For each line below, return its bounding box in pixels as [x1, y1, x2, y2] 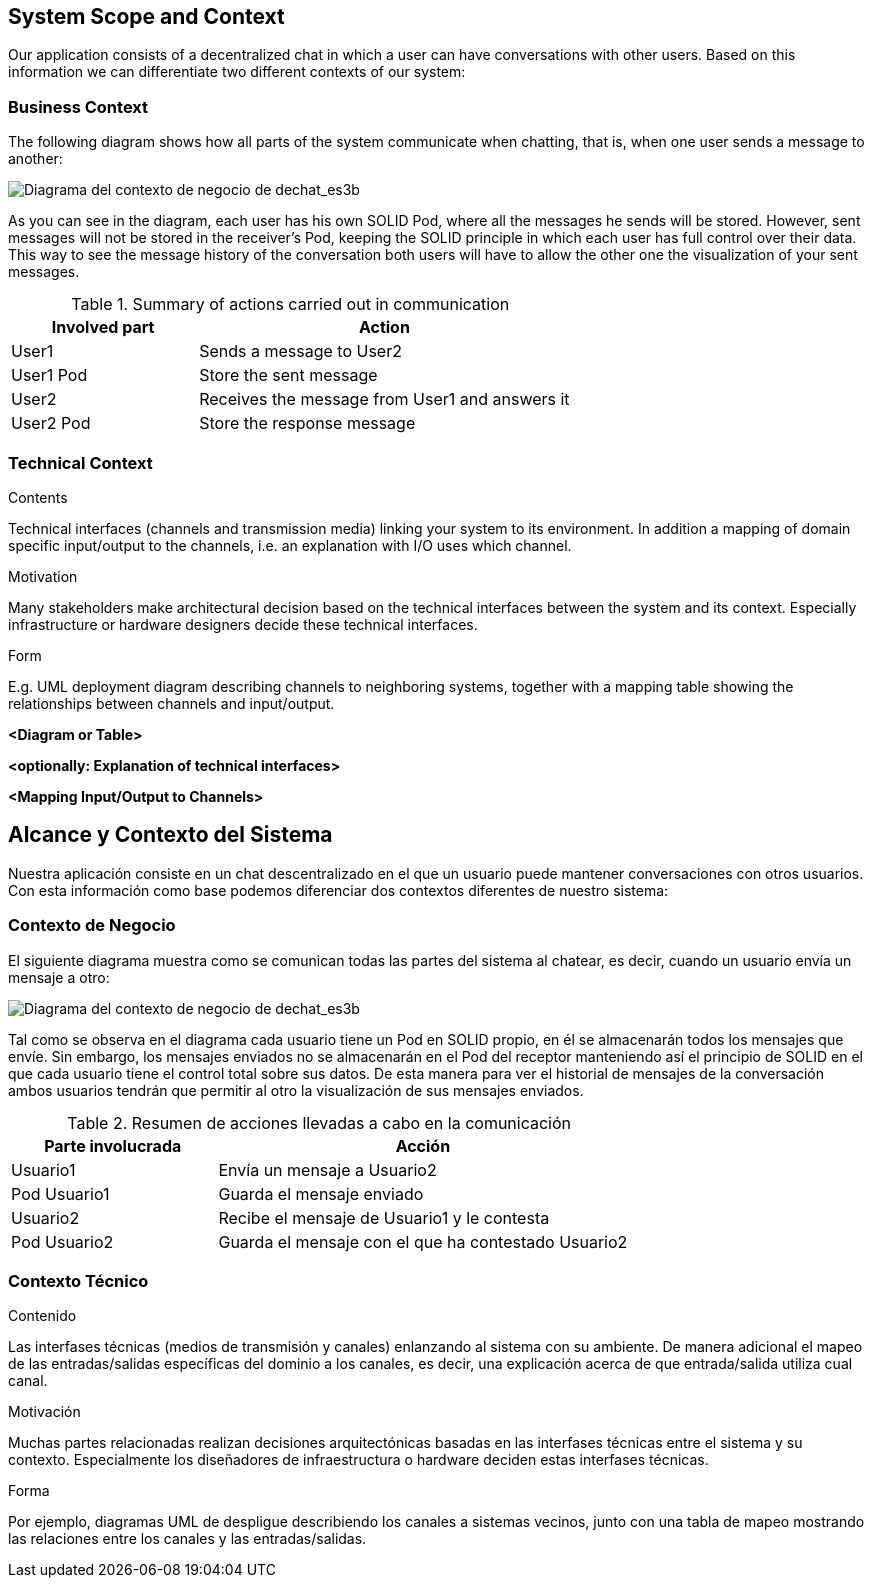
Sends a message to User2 [199, 341, 402, 362]
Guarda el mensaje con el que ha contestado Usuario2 [218, 1231, 628, 1252]
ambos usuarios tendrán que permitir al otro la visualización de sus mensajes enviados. [8, 1081, 584, 1099]
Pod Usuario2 [11, 1231, 114, 1252]
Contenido [8, 1307, 77, 1325]
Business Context [8, 96, 149, 117]
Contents [8, 488, 68, 506]
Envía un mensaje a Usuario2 [218, 1159, 437, 1180]
